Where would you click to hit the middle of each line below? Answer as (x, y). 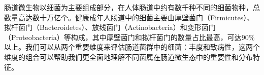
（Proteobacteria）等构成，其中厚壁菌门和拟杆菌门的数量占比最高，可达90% (129, 37)
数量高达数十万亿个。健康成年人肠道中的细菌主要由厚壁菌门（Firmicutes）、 (129, 17)
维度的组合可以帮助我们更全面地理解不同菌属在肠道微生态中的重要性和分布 (128, 57)
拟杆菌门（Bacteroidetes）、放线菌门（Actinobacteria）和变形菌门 (110, 27)
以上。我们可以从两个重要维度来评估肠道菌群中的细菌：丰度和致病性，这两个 (132, 47)
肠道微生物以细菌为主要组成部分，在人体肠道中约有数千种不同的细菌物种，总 (132, 7)
